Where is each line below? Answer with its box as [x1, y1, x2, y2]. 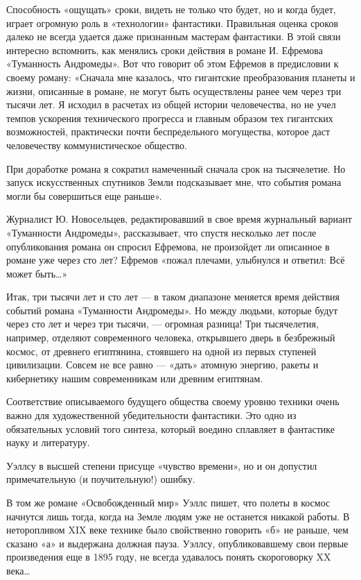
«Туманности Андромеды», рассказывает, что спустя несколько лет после [6, 225, 317, 239]
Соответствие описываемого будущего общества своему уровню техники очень [6, 394, 340, 409]
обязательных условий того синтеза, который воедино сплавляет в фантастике [6, 421, 335, 436]
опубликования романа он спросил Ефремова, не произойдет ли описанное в [6, 239, 330, 253]
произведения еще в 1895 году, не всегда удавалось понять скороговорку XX [6, 549, 331, 564]
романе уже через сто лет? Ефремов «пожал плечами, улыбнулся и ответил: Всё [6, 253, 345, 267]
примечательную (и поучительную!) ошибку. [6, 472, 195, 486]
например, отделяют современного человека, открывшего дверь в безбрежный [6, 330, 335, 345]
